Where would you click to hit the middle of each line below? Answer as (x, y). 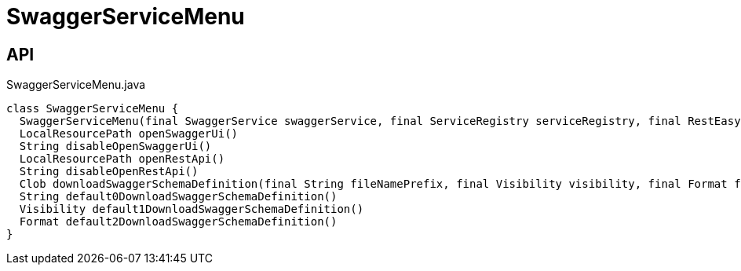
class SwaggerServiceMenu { (93, 109)
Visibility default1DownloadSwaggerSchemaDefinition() (192, 209)
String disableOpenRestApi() (109, 172)
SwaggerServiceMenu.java (76, 85)
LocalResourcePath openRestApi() (122, 159)
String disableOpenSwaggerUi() (115, 146)
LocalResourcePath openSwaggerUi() (129, 134)
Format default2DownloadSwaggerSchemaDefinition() (178, 222)
